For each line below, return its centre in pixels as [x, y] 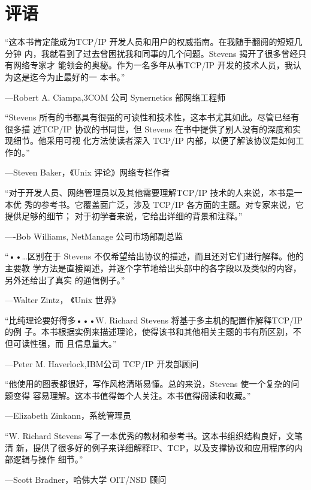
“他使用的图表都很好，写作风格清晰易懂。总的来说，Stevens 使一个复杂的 [148, 384]
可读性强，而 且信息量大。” [65, 343]
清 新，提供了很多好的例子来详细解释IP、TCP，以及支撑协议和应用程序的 [150, 447]
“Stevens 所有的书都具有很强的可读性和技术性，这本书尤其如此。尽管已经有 [152, 117]
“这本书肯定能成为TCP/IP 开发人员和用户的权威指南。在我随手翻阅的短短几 [154, 42]
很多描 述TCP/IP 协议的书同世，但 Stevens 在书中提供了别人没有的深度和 [149, 128]
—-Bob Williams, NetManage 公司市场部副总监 [94, 236]
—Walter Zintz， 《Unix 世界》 [63, 300]
